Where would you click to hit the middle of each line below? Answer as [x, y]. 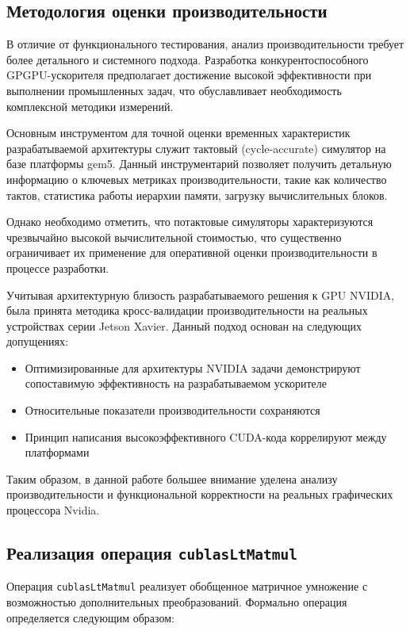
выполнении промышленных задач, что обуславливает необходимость [174, 90]
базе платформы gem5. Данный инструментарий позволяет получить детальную [199, 164]
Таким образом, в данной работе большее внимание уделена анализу [172, 478]
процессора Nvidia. [53, 510]
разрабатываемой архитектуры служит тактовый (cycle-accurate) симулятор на [196, 148]
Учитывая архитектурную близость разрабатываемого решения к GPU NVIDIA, [201, 294]
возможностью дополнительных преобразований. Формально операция [177, 602]
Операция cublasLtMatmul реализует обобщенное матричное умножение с [187, 586]
